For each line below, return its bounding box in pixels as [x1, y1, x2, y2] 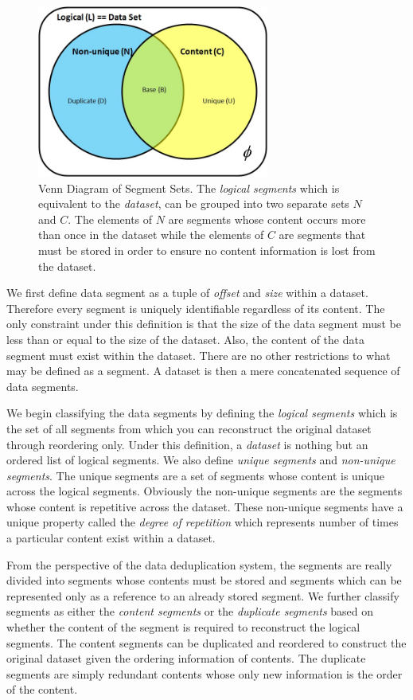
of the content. [6, 681, 78, 698]
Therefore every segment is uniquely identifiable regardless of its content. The [6, 299, 385, 316]
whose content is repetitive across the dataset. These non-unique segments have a [6, 498, 403, 514]
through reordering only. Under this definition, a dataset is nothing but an [6, 436, 368, 452]
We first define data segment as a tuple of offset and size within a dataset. [6, 284, 368, 301]
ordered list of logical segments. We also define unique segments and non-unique [6, 452, 395, 468]
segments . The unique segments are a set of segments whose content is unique [6, 467, 384, 483]
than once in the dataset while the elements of [38, 226, 264, 243]
